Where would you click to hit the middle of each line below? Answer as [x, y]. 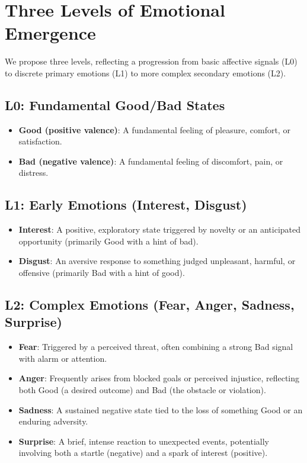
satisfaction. [40, 141]
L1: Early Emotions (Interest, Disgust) [126, 205]
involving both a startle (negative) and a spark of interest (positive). [143, 453]
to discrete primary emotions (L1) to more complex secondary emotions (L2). [145, 73]
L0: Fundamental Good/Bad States [115, 105]
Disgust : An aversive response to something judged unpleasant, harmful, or [157, 261]
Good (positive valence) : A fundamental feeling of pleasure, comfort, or [154, 129]
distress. [33, 173]
